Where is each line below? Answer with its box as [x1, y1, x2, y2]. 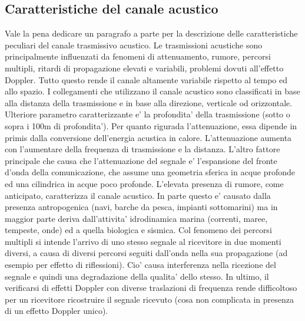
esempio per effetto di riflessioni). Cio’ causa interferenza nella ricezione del [5, 258, 276, 271]
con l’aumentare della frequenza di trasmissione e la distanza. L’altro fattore [5, 143, 280, 155]
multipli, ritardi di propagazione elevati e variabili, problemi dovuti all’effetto [5, 61, 284, 74]
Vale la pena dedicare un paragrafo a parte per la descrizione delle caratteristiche [5, 27, 298, 40]
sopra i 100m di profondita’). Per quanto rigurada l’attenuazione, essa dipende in [5, 119, 297, 132]
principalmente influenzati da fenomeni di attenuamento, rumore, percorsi [5, 50, 271, 63]
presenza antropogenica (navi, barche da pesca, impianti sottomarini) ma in [5, 201, 278, 213]
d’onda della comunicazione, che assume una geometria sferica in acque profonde [5, 166, 296, 178]
